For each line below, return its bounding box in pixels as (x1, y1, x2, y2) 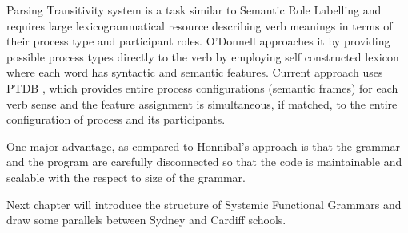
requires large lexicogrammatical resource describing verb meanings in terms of (6, 17, 393, 34)
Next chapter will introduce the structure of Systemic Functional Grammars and (6, 195, 402, 212)
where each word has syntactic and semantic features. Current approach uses (6, 64, 383, 81)
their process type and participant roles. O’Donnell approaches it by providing (6, 33, 390, 49)
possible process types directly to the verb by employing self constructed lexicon (6, 48, 399, 65)
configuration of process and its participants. (6, 111, 226, 128)
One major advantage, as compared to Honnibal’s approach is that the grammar (6, 137, 400, 154)
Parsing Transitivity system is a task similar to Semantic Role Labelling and (6, 2, 382, 18)
